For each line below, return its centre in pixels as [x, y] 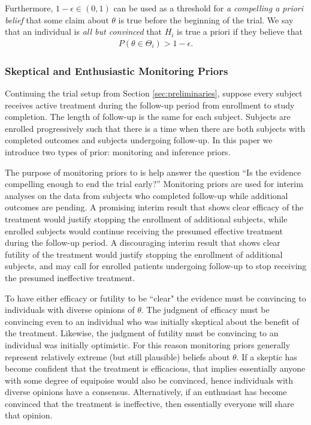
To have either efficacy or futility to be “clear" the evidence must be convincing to [155, 298]
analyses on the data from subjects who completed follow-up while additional [147, 195]
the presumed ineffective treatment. [70, 277]
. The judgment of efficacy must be [205, 310]
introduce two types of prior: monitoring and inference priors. [118, 152]
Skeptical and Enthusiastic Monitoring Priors [117, 70]
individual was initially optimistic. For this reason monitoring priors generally [148, 344]
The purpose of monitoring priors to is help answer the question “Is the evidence [153, 172]
